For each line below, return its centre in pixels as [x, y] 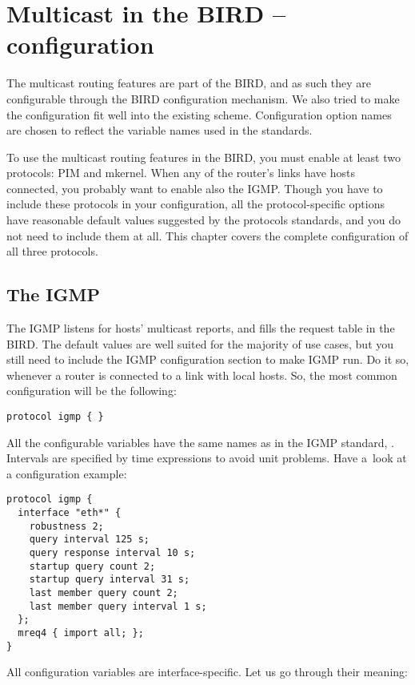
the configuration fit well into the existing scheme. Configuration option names [199, 114]
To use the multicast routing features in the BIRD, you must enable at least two [204, 157]
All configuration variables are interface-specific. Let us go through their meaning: [207, 672]
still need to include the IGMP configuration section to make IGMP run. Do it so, [208, 359]
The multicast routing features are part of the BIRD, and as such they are [189, 83]
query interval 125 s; [89, 540]
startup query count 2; [92, 566]
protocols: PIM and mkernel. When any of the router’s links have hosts [181, 173]
